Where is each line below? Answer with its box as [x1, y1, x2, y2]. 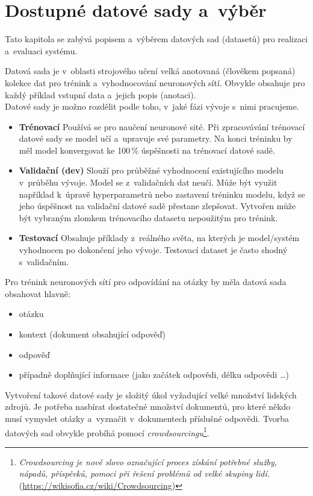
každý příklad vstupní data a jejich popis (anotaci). [5, 88, 196, 101]
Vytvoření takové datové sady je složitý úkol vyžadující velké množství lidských [5, 388, 297, 401]
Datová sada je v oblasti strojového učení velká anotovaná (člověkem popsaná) [5, 64, 296, 77]
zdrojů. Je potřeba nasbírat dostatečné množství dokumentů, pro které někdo [5, 400, 291, 413]
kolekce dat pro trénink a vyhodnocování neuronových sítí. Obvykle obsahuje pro [5, 76, 305, 89]
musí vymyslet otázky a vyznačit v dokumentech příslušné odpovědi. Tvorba [5, 412, 290, 424]
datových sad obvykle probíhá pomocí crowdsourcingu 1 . [5, 424, 209, 439]
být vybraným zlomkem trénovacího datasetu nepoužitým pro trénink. [19, 211, 278, 224]
